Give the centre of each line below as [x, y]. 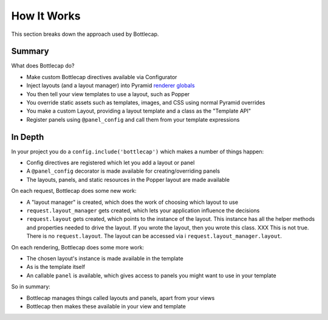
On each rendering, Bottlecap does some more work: [78, 247]
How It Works [46, 16]
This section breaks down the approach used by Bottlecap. [85, 34]
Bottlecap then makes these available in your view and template [106, 306]
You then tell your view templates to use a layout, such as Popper [108, 94]
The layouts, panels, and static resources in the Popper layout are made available [128, 179]
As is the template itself [56, 267]
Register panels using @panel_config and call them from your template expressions [133, 119]
